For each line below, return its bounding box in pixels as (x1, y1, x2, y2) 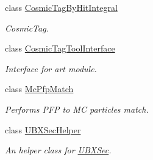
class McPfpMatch (5, 82, 74, 95)
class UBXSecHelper (5, 123, 81, 136)
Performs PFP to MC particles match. (5, 102, 149, 115)
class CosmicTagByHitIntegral (5, 1, 118, 13)
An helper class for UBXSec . (5, 144, 112, 156)
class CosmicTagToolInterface (5, 42, 115, 55)
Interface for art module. (5, 62, 97, 75)
